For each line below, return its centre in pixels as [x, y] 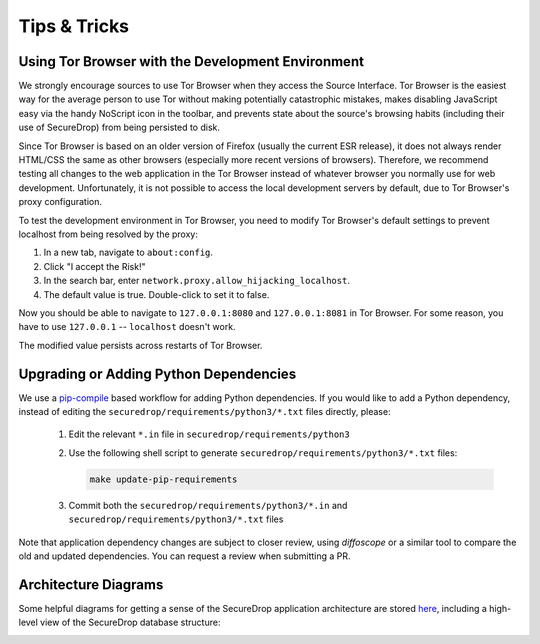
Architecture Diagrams [91, 584]
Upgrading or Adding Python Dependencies [157, 373]
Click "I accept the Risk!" [94, 266]
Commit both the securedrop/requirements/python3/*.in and [208, 505]
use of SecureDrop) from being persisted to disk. [119, 127]
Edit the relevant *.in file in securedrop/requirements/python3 [209, 434]
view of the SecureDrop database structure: [130, 622]
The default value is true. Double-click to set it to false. [156, 294]
